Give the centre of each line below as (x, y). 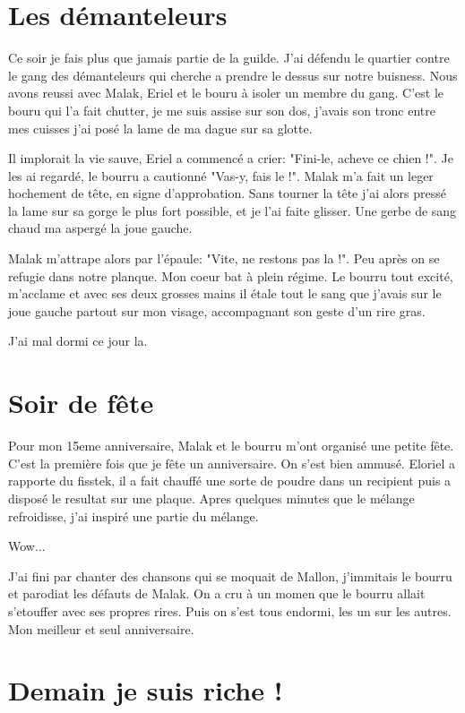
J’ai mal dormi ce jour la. (78, 341)
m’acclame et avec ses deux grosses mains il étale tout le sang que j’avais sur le (225, 293)
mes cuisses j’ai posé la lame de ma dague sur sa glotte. (160, 128)
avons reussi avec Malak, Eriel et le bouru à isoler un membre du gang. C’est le (226, 93)
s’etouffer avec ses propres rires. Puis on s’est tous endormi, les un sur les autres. (230, 610)
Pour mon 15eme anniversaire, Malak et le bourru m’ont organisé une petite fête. (231, 446)
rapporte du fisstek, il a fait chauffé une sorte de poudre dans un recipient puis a (230, 481)
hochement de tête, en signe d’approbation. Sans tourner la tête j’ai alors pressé (228, 193)
